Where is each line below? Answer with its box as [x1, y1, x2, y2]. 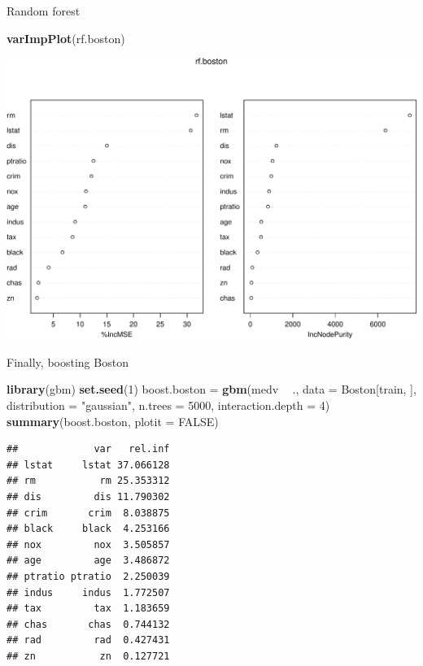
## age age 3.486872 [7, 555, 170, 567]
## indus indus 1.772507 [7, 586, 170, 599]
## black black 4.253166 [7, 523, 170, 535]
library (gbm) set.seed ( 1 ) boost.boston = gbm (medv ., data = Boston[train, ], [7, 381, 416, 398]
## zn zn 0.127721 [7, 650, 170, 662]
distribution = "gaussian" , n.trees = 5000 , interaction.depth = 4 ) [7, 396, 330, 413]
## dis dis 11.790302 [7, 490, 170, 503]
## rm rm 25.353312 [7, 475, 170, 487]
